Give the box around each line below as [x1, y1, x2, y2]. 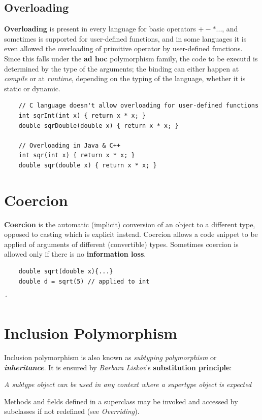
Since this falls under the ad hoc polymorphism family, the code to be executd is [4, 53, 258, 63]
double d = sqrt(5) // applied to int [18, 277, 150, 285]
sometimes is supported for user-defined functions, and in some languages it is [4, 33, 247, 44]
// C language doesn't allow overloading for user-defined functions [18, 102, 259, 110]
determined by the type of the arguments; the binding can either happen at [4, 63, 239, 74]
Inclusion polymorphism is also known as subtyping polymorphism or [4, 352, 217, 362]
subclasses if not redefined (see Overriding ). [4, 406, 140, 416]
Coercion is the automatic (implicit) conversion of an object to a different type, [4, 219, 255, 229]
